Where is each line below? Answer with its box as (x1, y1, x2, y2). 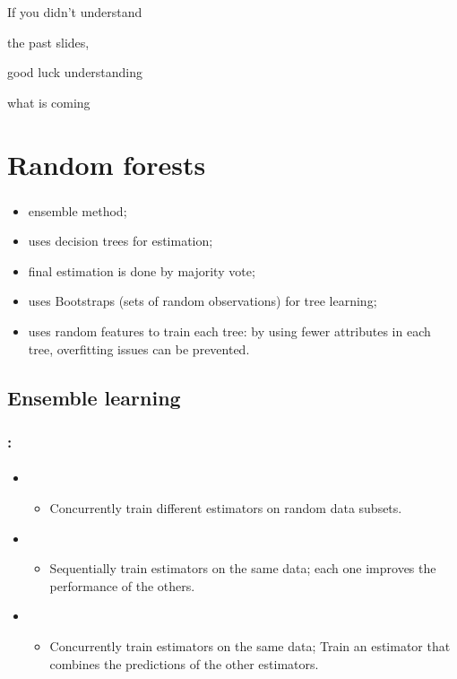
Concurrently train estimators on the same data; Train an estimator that (49, 637, 451, 656)
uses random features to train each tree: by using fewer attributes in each (28, 322, 431, 341)
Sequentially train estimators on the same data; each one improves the (49, 559, 436, 578)
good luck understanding (7, 63, 143, 82)
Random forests (7, 145, 206, 182)
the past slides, (7, 32, 90, 51)
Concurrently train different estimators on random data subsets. (49, 499, 402, 518)
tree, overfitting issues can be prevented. (28, 339, 250, 358)
